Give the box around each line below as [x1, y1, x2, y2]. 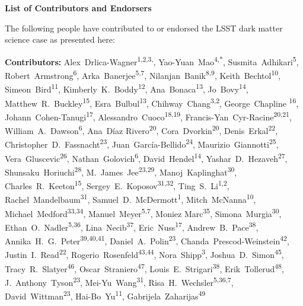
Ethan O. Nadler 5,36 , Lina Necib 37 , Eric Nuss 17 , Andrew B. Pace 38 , [5, 219, 259, 233]
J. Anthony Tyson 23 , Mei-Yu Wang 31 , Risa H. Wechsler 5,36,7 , [5, 274, 234, 288]
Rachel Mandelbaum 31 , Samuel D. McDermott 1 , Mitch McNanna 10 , [5, 192, 256, 205]
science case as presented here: [5, 33, 115, 46]
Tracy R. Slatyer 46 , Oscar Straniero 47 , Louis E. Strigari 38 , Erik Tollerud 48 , [5, 260, 284, 275]
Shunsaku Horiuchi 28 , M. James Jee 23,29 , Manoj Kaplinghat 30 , [5, 164, 237, 178]
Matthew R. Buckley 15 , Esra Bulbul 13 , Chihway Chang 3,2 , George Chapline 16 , [5, 95, 299, 109]
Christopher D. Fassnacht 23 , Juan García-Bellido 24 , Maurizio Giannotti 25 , [5, 136, 279, 150]
